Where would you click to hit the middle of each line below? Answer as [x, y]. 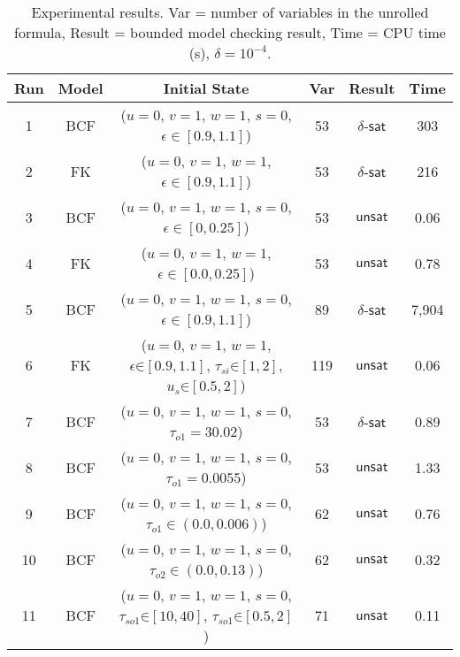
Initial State [206, 88]
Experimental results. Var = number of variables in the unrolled [230, 12]
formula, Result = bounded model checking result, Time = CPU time [230, 32]
